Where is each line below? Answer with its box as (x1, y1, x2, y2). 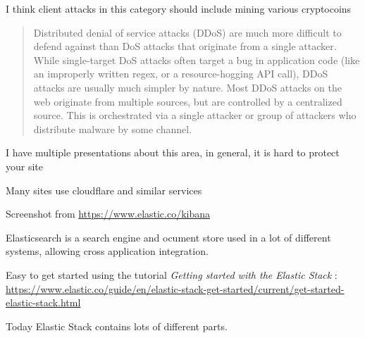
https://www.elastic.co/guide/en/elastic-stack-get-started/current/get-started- (6, 281, 345, 296)
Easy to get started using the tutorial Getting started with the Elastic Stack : (6, 267, 338, 282)
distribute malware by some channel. (33, 121, 192, 136)
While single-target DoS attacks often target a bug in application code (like (33, 52, 360, 67)
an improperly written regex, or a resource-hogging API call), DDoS (33, 66, 328, 81)
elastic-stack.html (6, 295, 81, 310)
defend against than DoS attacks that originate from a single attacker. (33, 39, 337, 54)
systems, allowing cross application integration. (6, 244, 209, 258)
